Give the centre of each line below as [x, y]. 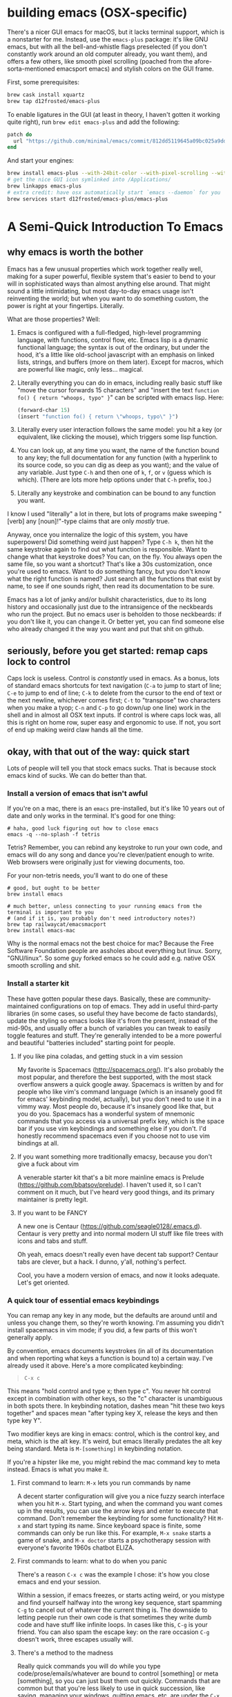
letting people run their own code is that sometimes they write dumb [114, 1617]
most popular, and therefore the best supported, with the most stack [114, 1077]
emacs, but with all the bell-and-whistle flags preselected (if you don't [107, 46]
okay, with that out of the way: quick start [98, 751]
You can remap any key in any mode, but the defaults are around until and [112, 1315]
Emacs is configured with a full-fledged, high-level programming [109, 332]
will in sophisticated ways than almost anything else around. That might [109, 283]
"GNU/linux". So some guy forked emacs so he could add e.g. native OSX [112, 958]
